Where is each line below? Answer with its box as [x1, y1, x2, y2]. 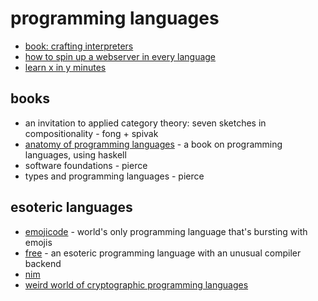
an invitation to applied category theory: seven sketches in [24, 117, 267, 129]
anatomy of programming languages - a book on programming [24, 138, 283, 150]
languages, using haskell [24, 148, 127, 161]
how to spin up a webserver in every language [24, 50, 217, 62]
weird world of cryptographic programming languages [24, 278, 249, 291]
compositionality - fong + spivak [24, 127, 159, 139]
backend [24, 257, 62, 269]
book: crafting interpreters [24, 40, 134, 52]
